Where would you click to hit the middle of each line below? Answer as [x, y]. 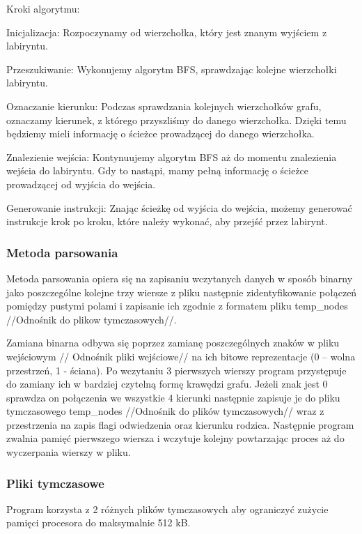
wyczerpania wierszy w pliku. [69, 452]
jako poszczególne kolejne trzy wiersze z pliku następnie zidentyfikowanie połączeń [182, 292]
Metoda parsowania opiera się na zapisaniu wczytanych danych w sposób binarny [180, 278]
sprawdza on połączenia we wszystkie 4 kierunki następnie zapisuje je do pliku [173, 397]
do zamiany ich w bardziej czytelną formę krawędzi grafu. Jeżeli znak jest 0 [167, 384]
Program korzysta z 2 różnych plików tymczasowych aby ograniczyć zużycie [167, 509]
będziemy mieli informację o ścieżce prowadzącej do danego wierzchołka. [160, 133]
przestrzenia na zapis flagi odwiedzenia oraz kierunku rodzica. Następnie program [180, 424]
